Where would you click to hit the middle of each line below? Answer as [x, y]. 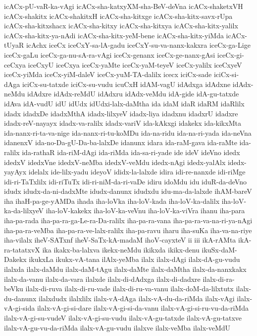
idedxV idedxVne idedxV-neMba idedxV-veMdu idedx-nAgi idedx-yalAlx [115, 162]
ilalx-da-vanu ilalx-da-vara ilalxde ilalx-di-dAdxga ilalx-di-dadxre [102, 279]
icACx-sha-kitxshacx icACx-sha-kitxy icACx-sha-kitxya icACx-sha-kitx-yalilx [121, 26]
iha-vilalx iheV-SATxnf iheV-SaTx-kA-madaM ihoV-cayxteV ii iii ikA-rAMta [120, 240]
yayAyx [15, 172]
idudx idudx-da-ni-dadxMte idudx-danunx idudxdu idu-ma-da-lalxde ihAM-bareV [128, 191]
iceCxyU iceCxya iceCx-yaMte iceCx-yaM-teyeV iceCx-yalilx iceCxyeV [135, 64]
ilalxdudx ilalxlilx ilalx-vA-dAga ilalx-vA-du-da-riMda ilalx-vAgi [137, 298]
